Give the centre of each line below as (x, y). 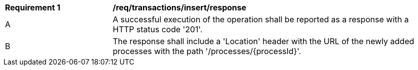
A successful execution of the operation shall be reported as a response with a (261, 19)
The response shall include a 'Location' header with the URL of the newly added (263, 41)
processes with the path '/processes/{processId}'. (207, 51)
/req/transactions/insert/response (179, 7)
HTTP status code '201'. (157, 29)
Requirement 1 (33, 7)
